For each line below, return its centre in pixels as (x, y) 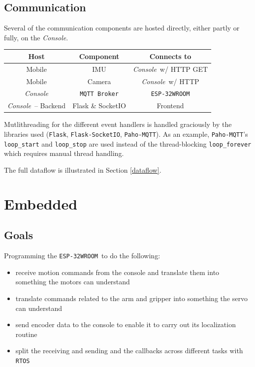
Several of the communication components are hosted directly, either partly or (122, 28)
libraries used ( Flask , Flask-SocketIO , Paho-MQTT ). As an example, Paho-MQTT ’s (126, 134)
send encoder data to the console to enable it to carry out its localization (126, 324)
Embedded (41, 203)
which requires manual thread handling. (64, 153)
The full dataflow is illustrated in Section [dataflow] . (83, 169)
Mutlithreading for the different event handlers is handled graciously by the (118, 124)
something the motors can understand (73, 282)
